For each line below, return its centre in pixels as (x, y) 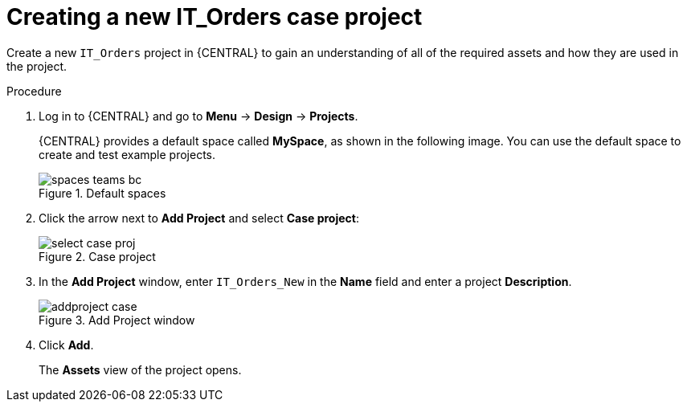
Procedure (34, 91)
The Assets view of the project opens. (140, 369)
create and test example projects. (127, 154)
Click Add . (66, 345)
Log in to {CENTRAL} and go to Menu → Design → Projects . (198, 116)
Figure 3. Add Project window (117, 320)
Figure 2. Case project (97, 256)
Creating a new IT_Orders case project (215, 17)
